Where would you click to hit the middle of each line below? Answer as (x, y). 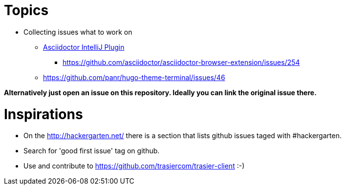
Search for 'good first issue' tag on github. (92, 151)
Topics (26, 10)
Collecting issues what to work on (78, 32)
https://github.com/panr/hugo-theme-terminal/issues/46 (134, 77)
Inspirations (43, 114)
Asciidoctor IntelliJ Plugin (84, 47)
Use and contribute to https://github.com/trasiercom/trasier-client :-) (134, 166)
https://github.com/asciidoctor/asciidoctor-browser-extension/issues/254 (181, 62)
